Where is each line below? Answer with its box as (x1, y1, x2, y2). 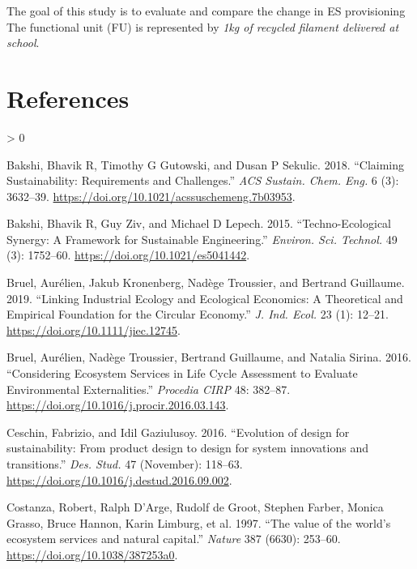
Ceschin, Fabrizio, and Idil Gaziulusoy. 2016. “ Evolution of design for (6, 423, 350, 440)
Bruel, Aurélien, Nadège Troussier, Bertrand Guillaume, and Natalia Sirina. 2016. (6, 349, 411, 366)
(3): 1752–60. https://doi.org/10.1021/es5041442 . (6, 246, 250, 263)
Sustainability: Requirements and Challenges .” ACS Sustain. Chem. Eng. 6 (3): (6, 172, 399, 189)
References (6, 81, 130, 114)
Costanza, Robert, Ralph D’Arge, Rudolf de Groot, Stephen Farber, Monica (6, 498, 384, 516)
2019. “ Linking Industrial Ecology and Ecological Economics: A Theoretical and (6, 289, 403, 306)
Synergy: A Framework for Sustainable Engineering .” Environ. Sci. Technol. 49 (6, 230, 398, 247)
